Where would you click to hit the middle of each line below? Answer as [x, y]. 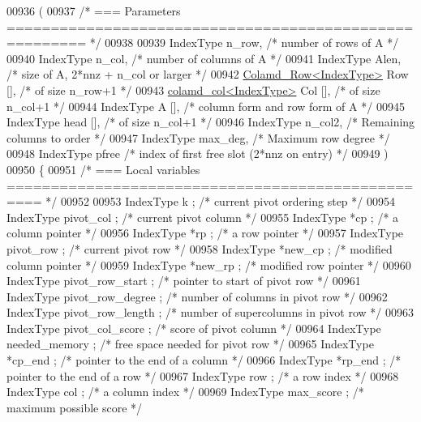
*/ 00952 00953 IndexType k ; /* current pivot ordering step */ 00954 [220, 201]
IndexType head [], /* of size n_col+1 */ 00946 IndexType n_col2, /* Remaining [211, 122]
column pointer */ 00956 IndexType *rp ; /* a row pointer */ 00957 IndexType [205, 233]
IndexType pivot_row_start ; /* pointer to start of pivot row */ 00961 [184, 281]
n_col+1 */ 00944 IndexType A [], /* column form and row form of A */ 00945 [206, 106]
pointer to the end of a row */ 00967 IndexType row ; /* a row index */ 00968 [203, 375]
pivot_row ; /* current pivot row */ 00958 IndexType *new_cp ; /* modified [200, 248]
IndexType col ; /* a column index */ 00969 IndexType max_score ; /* [185, 392]
